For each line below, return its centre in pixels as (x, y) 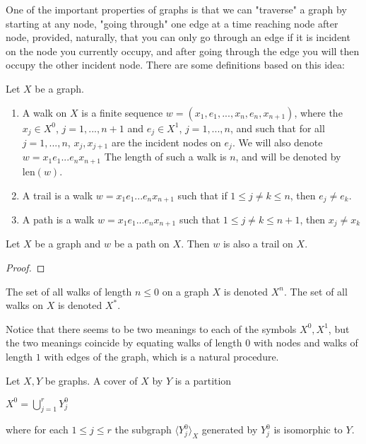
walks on (24, 305)
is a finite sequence (122, 112)
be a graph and (68, 244)
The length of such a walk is (165, 157)
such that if (202, 195)
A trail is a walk (58, 195)
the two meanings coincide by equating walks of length (124, 343)
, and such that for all (277, 128)
